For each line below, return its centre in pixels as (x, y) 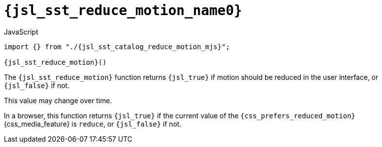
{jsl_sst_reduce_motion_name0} (123, 10)
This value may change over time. (58, 100)
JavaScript (21, 32)
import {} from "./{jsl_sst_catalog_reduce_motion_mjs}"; (117, 46)
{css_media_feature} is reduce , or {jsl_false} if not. (93, 124)
